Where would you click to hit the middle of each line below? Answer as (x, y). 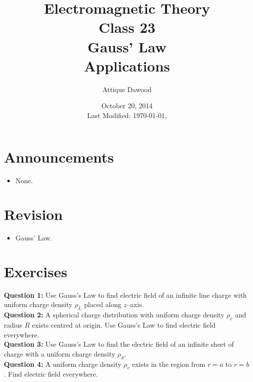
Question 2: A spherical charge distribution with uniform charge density (114, 315)
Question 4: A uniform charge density (63, 364)
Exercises (36, 271)
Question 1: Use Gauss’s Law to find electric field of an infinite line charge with (126, 295)
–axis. (135, 304)
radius (13, 325)
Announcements (59, 157)
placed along (103, 304)
